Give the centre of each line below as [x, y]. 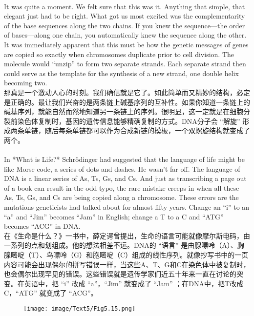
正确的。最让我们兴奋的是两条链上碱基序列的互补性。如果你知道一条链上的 [130, 102]
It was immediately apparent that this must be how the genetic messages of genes [126, 44]
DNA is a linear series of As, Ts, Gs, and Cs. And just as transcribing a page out [125, 178]
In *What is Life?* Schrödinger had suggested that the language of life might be [124, 159]
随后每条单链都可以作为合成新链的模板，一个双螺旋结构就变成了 [147, 130]
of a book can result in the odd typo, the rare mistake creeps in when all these [122, 188]
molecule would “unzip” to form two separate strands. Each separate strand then [125, 64]
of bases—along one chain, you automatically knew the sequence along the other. [125, 35]
